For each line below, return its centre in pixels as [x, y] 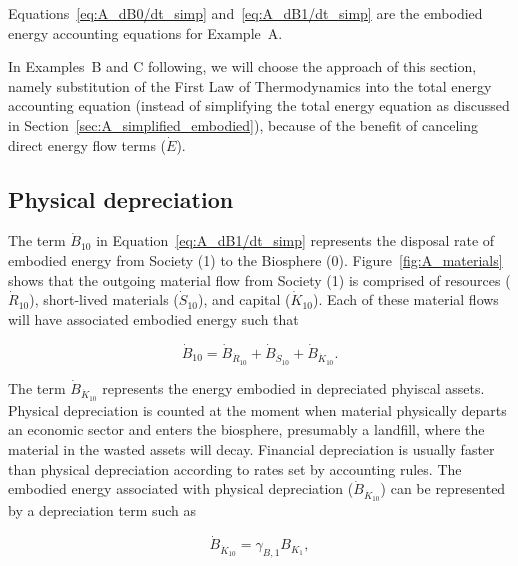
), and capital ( [244, 299]
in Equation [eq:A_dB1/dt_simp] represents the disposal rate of [295, 240]
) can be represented [443, 488]
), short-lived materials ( [104, 299]
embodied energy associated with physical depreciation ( [181, 488]
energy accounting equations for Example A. [145, 32]
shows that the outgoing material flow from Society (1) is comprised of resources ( [259, 279]
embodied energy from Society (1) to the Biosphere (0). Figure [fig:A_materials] [255, 259]
